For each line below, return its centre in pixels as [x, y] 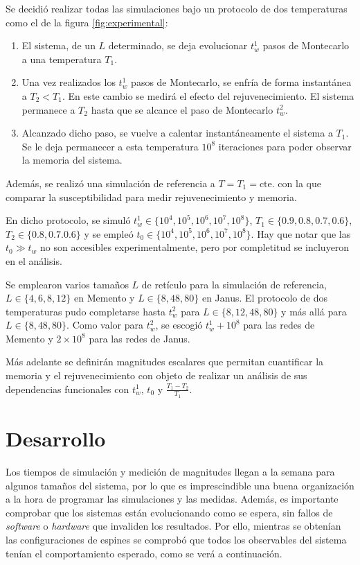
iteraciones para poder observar [285, 146]
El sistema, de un [58, 45]
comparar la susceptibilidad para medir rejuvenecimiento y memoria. [151, 197]
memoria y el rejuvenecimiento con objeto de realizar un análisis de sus [156, 375]
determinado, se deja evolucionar [178, 45]
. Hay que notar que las [301, 233]
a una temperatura [62, 59]
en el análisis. [34, 260]
